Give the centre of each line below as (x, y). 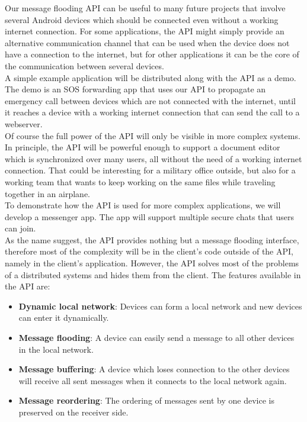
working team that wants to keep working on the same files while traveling (140, 181)
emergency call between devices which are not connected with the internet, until (150, 100)
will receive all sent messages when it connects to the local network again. (153, 380)
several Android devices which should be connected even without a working (142, 19)
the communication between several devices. (84, 65)
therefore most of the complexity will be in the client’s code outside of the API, (149, 251)
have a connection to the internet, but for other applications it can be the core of (152, 54)
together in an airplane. (47, 193)
